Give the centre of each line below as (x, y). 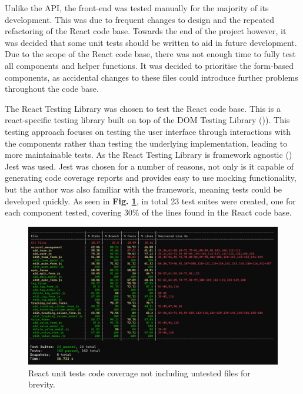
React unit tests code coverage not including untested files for (139, 373)
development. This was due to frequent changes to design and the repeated (140, 19)
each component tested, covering (63, 212)
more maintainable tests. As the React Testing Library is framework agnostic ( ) (149, 155)
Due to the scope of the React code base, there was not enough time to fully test (150, 54)
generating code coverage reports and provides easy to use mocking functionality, (151, 178)
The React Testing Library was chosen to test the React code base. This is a (143, 108)
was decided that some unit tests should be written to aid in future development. (151, 42)
